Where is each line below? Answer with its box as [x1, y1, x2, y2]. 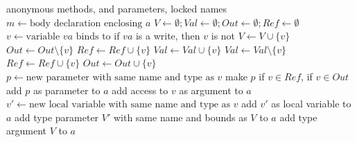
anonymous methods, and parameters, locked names [6, 1, 227, 15]
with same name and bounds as [113, 109, 247, 124]
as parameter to [33, 82, 101, 97]
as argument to [179, 82, 243, 97]
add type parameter [15, 109, 99, 124]
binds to [76, 32, 111, 42]
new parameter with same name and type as [26, 72, 214, 82]
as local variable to [271, 96, 351, 111]
